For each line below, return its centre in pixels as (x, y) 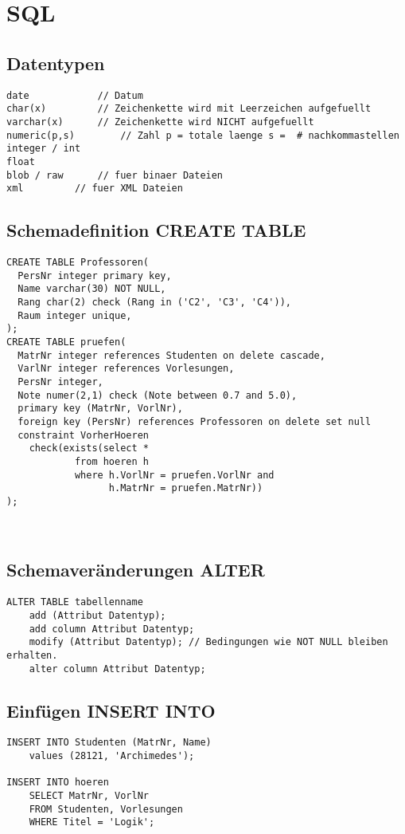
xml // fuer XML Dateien (95, 189)
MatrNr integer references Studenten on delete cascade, (171, 355)
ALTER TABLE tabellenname (75, 602)
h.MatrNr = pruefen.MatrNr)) (186, 488)
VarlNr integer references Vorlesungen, (126, 369)
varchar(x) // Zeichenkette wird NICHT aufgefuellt (160, 122)
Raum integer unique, (75, 315)
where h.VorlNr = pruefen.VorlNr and (174, 475)
